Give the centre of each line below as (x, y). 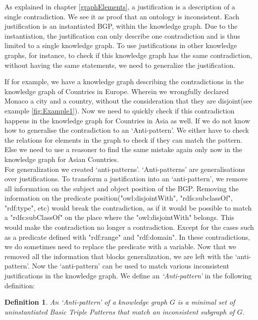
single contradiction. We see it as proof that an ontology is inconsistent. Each (122, 16)
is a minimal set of (206, 302)
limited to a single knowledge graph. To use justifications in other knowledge (121, 45)
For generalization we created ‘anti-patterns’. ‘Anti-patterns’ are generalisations (125, 169)
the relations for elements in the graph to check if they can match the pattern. (124, 139)
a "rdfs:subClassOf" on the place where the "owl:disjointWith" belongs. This (119, 217)
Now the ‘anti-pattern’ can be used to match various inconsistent (130, 266)
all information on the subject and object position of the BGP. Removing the (122, 188)
